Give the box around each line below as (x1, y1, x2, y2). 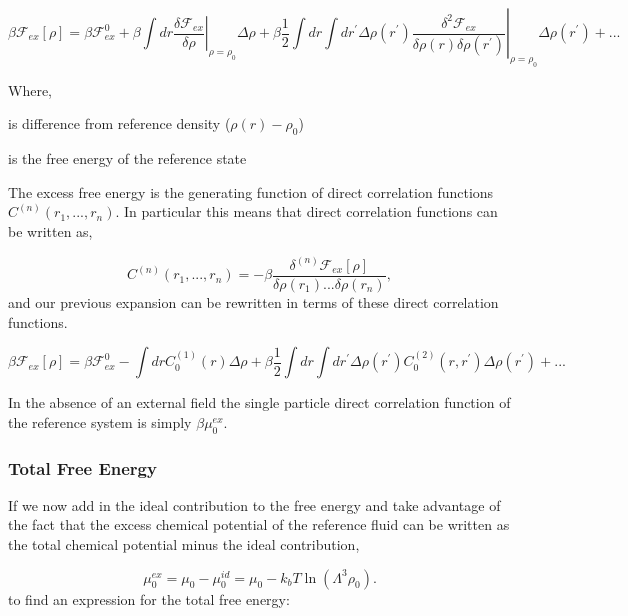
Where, (8, 79, 52, 100)
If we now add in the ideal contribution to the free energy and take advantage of (8, 494, 501, 515)
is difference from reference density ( (8, 113, 231, 134)
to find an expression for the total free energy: (8, 588, 290, 609)
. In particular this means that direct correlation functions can (115, 201, 498, 222)
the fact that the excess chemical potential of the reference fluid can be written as (8, 514, 510, 535)
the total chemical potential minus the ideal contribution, (8, 534, 360, 554)
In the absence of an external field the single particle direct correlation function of (8, 392, 511, 413)
